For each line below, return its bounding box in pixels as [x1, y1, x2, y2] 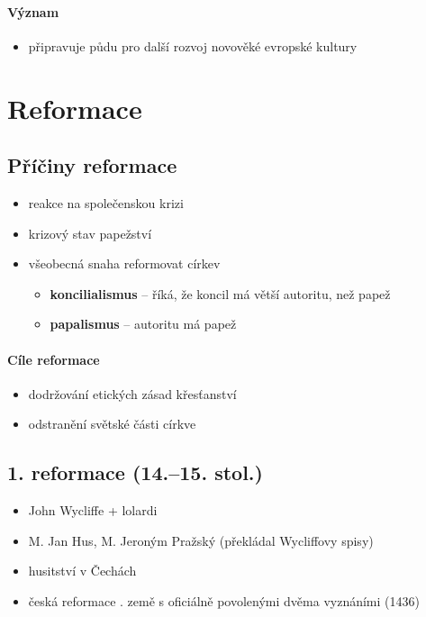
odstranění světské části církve [28, 414, 196, 433]
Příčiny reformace [7, 151, 177, 179]
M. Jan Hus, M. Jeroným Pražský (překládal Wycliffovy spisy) [28, 531, 374, 549]
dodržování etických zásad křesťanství [28, 384, 237, 403]
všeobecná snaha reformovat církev [28, 254, 221, 273]
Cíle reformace [7, 349, 100, 368]
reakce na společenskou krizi [28, 193, 184, 212]
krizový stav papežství [28, 223, 152, 242]
